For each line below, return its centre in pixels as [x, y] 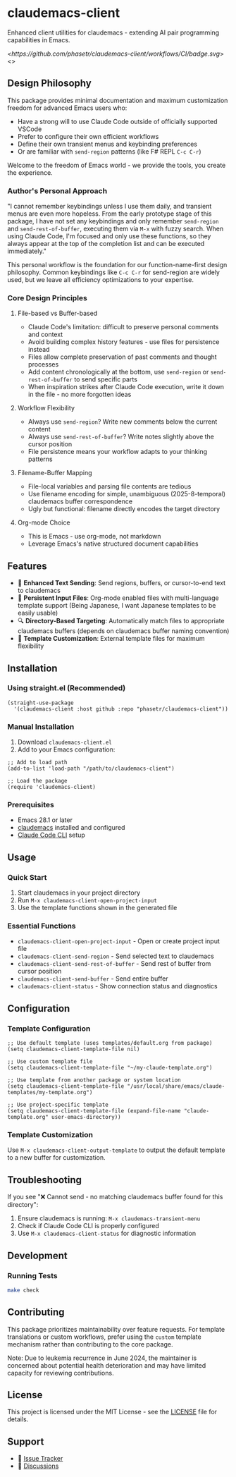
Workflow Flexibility [46, 408]
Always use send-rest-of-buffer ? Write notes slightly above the [121, 437]
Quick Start [27, 877]
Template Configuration [49, 1029]
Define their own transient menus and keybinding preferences [107, 144]
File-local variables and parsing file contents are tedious [110, 486]
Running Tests [32, 1275]
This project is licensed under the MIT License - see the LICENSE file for [112, 1412]
